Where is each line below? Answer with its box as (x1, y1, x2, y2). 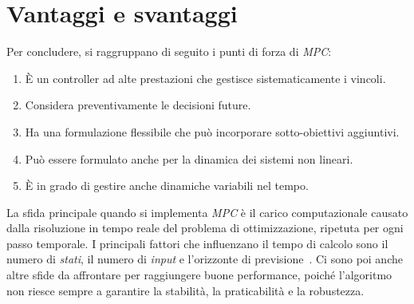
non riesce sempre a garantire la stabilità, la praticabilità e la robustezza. (6, 282, 365, 298)
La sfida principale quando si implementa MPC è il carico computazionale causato (6, 203, 408, 220)
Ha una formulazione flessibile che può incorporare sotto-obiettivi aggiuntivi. (25, 123, 400, 140)
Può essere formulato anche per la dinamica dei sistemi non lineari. (25, 150, 353, 167)
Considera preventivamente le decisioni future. (25, 97, 251, 113)
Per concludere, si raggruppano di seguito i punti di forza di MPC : (6, 43, 332, 60)
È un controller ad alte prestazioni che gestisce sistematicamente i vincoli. (25, 69, 386, 86)
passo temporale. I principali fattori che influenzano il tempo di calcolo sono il (6, 235, 388, 251)
